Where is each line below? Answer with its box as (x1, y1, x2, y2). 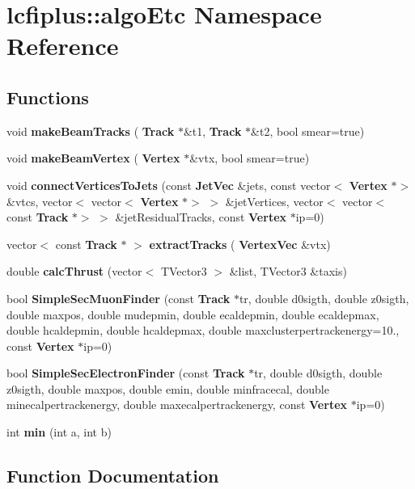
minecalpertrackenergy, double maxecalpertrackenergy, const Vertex (6, 396, 348, 413)
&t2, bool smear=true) (251, 122, 365, 139)
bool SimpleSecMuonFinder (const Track (6, 289, 231, 306)
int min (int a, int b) (6, 424, 112, 441)
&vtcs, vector (6, 192, 73, 209)
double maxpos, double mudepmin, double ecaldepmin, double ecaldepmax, (6, 306, 379, 322)
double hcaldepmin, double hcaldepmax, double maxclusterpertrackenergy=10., (6, 322, 400, 339)
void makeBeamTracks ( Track (6, 122, 175, 139)
